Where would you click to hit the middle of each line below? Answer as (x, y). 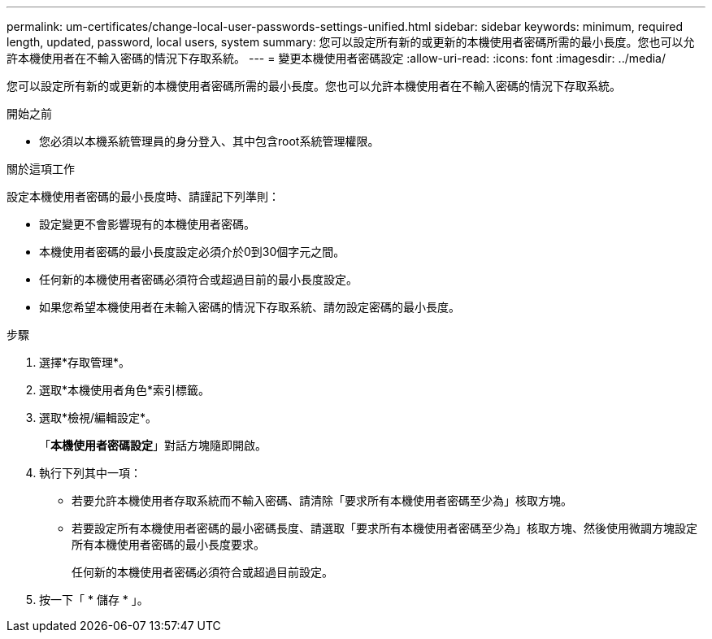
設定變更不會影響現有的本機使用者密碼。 (147, 224)
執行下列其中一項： (90, 473)
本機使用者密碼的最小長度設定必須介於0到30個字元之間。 (192, 252)
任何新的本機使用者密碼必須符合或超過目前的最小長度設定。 (198, 279)
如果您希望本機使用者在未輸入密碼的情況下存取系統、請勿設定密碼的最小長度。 (250, 307)
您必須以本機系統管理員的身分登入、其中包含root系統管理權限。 (209, 141)
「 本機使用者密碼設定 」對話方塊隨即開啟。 (153, 445)
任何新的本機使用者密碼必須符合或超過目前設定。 (202, 572)
